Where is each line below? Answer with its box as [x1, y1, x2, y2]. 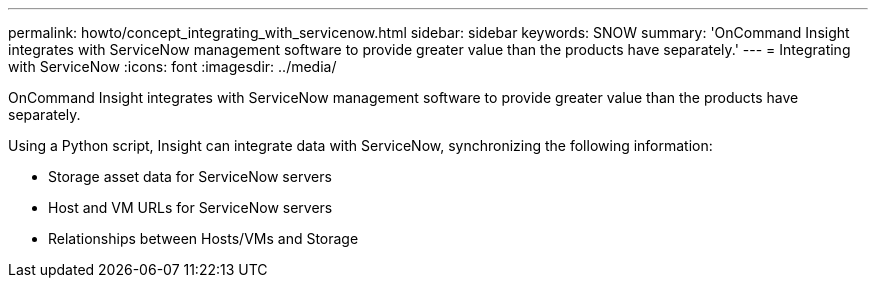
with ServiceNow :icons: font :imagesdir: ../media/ [8, 58, 337, 75]
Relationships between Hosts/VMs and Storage [48, 230, 359, 247]
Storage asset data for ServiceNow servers [48, 168, 332, 185]
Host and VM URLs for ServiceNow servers [48, 199, 333, 216]
